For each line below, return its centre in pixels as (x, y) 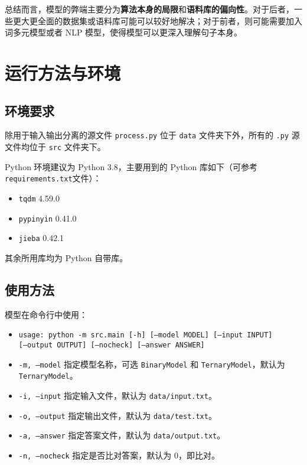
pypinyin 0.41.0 (48, 218)
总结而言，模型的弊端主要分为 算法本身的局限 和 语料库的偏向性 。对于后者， (149, 9)
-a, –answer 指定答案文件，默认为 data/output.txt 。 (122, 435)
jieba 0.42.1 (41, 238)
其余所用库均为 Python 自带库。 (66, 257)
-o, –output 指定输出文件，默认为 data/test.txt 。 (117, 415)
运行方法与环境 (63, 72)
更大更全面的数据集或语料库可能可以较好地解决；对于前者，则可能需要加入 (157, 20)
